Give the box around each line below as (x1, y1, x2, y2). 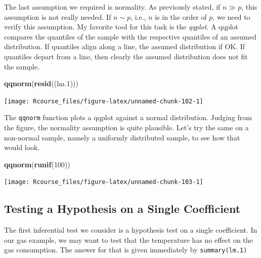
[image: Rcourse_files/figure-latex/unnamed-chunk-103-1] (4, 178, 203, 186)
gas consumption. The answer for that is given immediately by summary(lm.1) (4, 244, 247, 255)
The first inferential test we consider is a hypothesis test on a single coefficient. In (4, 225, 257, 235)
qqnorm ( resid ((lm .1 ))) (4, 78, 78, 89)
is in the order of (155, 11, 207, 22)
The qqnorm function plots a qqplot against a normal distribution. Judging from (4, 112, 252, 123)
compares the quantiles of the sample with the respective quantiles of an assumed (4, 31, 256, 42)
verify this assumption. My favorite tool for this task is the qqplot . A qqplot (4, 21, 239, 32)
